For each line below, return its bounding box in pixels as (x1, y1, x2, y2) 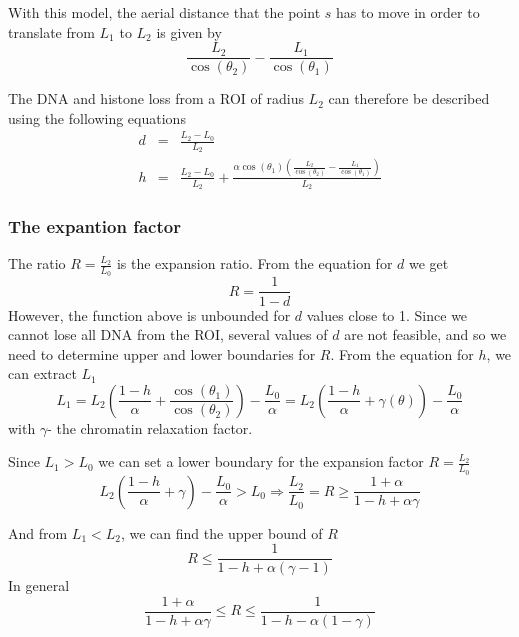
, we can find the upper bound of (120, 522, 323, 543)
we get (408, 253, 449, 274)
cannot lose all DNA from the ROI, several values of (8, 324, 328, 345)
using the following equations (8, 107, 186, 128)
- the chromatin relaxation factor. (47, 417, 253, 438)
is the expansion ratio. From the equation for (116, 253, 393, 274)
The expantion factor (8, 213, 181, 238)
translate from (8, 21, 95, 42)
